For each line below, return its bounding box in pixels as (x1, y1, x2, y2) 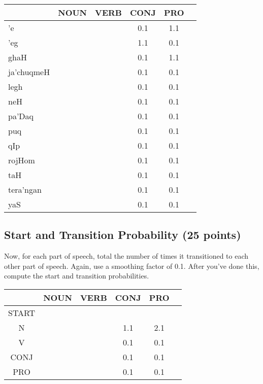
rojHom (8, 154, 35, 166)
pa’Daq (8, 110, 34, 122)
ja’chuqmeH (8, 66, 50, 78)
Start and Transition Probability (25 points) (4, 227, 241, 242)
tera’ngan (8, 184, 42, 195)
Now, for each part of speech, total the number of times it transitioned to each (4, 251, 249, 261)
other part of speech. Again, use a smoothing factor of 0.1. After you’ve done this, (4, 260, 259, 271)
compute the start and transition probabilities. (4, 270, 149, 281)
